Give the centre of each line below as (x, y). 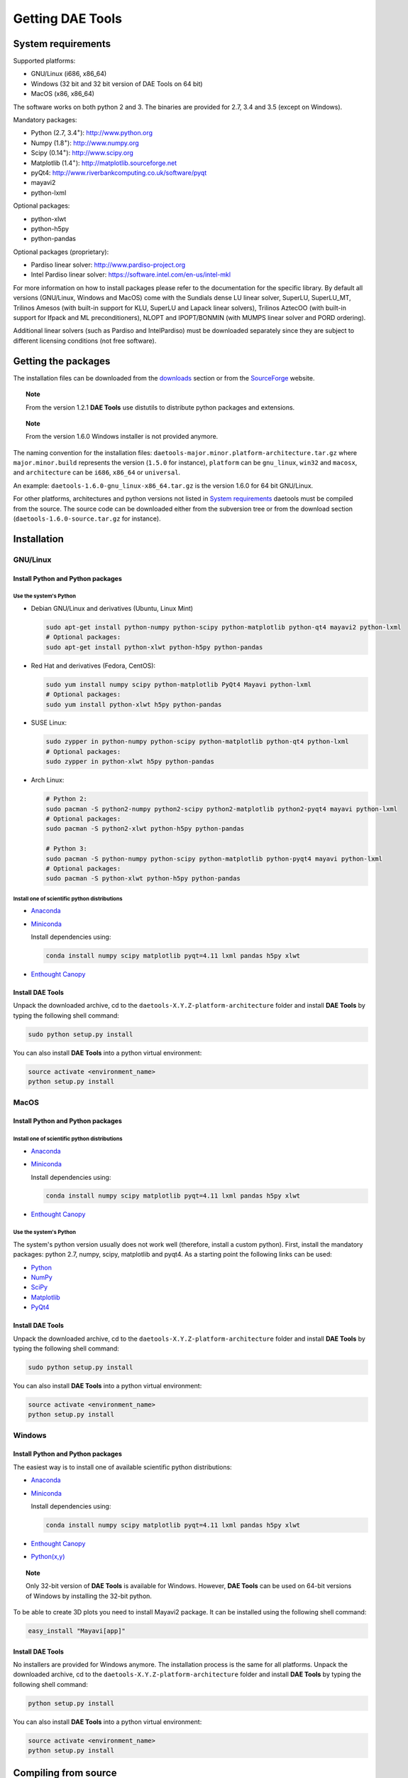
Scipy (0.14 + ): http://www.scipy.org (82, 152)
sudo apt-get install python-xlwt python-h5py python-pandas (154, 647)
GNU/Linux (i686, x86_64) (69, 74)
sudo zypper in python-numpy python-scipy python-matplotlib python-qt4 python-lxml (197, 742)
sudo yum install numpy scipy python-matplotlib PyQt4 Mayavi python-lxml (179, 684)
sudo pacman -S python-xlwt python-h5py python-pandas (143, 879)
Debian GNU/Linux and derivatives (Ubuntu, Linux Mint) (112, 608)
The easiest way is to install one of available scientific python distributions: (122, 1467)
